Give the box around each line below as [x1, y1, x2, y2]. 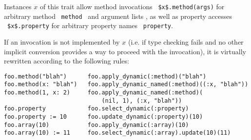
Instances [4, 1, 32, 11]
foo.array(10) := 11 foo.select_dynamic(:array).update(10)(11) [4, 129, 231, 137]
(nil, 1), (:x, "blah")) [101, 97, 182, 104]
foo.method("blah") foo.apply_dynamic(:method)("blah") [4, 73, 207, 80]
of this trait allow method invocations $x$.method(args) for [39, 1, 225, 11]
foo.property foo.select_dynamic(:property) [4, 105, 189, 112]
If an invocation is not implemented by [4, 36, 120, 47]
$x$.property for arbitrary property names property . [7, 20, 173, 31]
